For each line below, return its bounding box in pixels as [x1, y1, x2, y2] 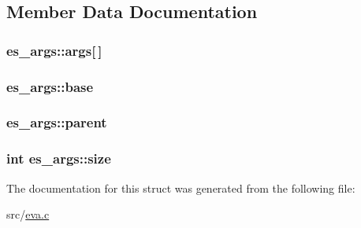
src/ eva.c [6, 206, 50, 222]
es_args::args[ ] [6, 40, 102, 60]
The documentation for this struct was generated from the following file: [6, 179, 355, 196]
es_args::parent [6, 112, 107, 132]
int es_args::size [6, 149, 111, 168]
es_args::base [6, 76, 94, 96]
